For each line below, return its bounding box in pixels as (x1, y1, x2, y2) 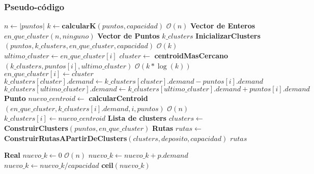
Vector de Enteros (190, 20, 255, 31)
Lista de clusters (107, 113, 166, 123)
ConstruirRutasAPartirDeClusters (4, 132, 127, 143)
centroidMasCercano (154, 50, 229, 60)
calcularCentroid (89, 93, 148, 103)
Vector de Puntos (97, 30, 160, 41)
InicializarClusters (195, 30, 261, 41)
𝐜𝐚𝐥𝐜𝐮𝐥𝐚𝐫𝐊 (62, 23, 96, 30)
